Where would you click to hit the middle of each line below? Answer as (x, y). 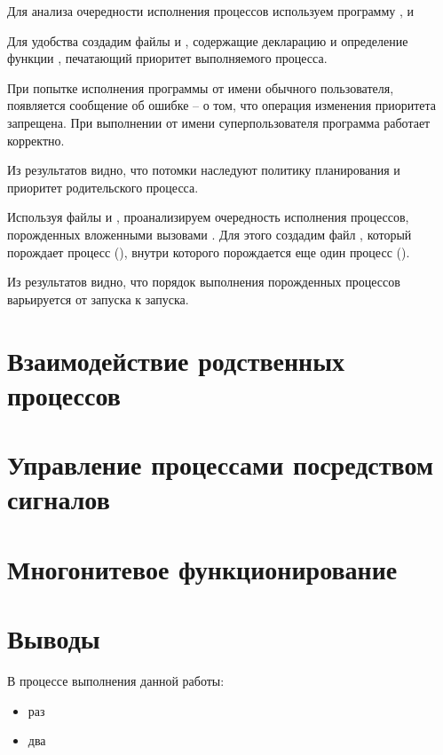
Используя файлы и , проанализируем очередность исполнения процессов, (208, 217)
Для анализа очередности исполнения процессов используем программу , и (211, 11)
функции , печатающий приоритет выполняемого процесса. (167, 58)
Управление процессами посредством (221, 464)
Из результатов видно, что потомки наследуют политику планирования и (204, 170)
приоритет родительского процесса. (103, 187)
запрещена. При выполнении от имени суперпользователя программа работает (219, 122)
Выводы (54, 638)
